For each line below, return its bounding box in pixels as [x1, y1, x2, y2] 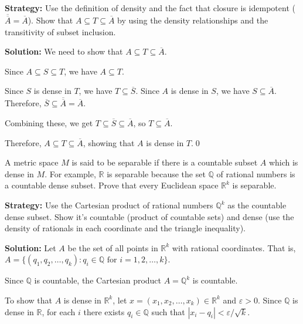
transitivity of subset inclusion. [5, 25, 116, 38]
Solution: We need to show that [5, 45, 123, 58]
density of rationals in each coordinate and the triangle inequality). [5, 222, 246, 234]
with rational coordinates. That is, [172, 241, 296, 254]
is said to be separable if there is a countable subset [72, 156, 258, 168]
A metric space [5, 156, 59, 168]
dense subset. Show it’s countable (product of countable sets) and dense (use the [5, 210, 294, 222]
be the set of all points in [67, 241, 158, 254]
